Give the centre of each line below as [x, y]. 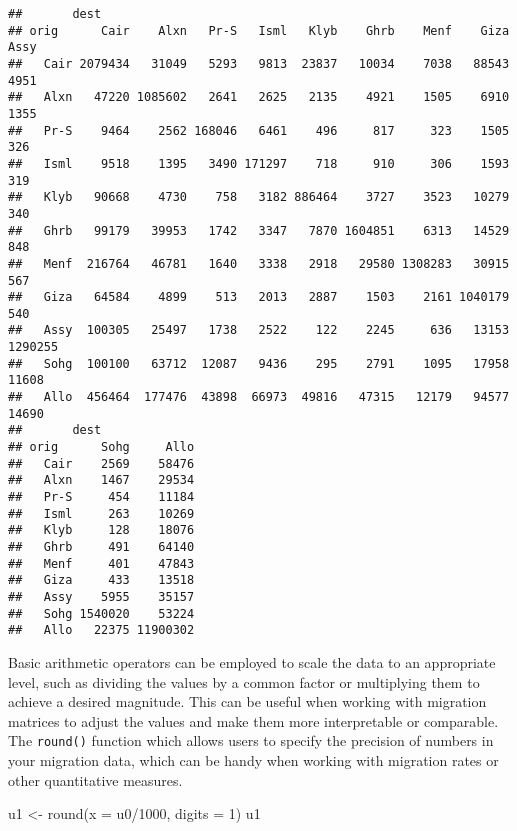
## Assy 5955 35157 [101, 596]
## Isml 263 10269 [101, 513]
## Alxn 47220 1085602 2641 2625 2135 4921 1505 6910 [259, 97]
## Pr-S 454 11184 [101, 497]
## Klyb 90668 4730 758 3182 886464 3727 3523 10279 [259, 197]
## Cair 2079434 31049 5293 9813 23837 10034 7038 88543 [259, 63]
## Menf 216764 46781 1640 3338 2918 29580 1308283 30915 [259, 263]
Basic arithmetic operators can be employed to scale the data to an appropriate [252, 661]
